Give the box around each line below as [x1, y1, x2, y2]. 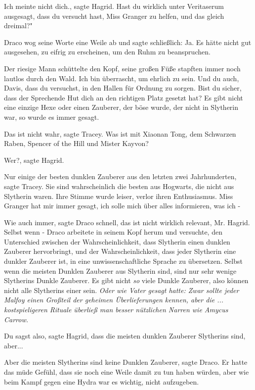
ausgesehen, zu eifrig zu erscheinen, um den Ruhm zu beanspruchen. [4, 47, 211, 57]
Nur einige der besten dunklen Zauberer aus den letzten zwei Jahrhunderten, [4, 171, 237, 182]
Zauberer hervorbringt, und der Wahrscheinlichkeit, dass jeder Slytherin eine [4, 246, 236, 256]
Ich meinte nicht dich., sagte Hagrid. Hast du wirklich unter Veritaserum [4, 1, 224, 11]
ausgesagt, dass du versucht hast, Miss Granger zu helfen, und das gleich [4, 10, 224, 21]
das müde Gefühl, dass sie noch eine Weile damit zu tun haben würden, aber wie [4, 367, 249, 377]
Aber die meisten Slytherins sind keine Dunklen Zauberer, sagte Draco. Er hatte [4, 357, 248, 367]
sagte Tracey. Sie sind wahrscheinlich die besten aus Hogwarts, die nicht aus [4, 181, 234, 191]
